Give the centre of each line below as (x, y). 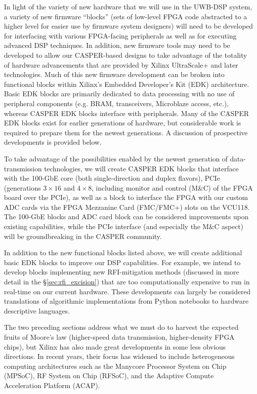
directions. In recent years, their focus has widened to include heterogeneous (119, 356)
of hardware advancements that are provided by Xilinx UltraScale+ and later (121, 64)
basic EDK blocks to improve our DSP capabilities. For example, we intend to (122, 262)
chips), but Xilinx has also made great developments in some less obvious (115, 346)
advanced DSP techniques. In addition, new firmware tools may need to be (117, 45)
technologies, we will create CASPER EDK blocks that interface (141, 168)
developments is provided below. (53, 142)
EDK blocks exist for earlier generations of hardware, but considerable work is (123, 123)
